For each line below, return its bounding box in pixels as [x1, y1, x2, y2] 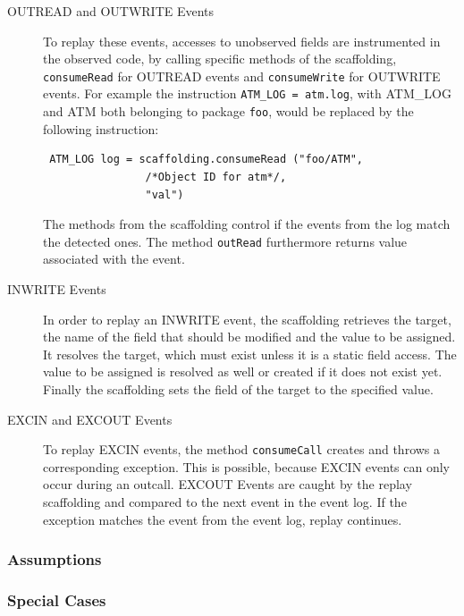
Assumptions [7, 548, 102, 570]
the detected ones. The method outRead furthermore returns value [43, 232, 408, 250]
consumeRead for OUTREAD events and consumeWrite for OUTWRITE [43, 66, 441, 85]
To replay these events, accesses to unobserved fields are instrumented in [43, 31, 441, 50]
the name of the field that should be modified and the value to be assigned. [43, 327, 456, 346]
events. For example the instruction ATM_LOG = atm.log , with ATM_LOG [43, 84, 451, 103]
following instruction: [43, 119, 159, 138]
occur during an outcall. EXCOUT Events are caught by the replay [43, 475, 412, 494]
